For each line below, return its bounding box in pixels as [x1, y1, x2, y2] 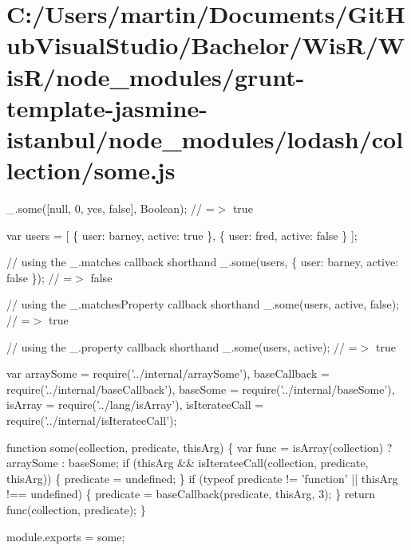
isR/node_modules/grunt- [6, 60, 305, 92]
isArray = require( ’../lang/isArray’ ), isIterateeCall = [6, 396, 264, 413]
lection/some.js [6, 154, 176, 187]
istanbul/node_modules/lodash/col [6, 122, 404, 155]
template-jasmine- [6, 91, 207, 124]
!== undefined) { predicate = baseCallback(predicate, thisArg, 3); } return [6, 485, 376, 502]
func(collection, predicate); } [6, 501, 146, 517]
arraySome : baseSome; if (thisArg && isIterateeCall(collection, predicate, [6, 454, 369, 471]
